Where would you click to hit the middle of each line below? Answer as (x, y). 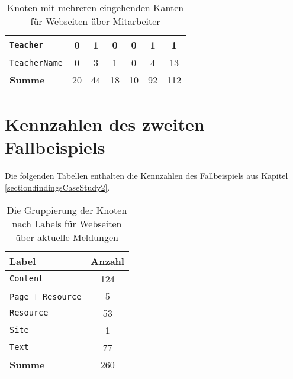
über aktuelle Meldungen (67, 237)
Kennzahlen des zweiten (105, 124)
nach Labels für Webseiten (67, 223)
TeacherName (36, 62)
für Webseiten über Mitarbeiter (95, 21)
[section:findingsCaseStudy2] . (57, 187)
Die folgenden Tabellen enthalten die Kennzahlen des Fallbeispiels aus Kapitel (146, 176)
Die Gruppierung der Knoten (67, 210)
